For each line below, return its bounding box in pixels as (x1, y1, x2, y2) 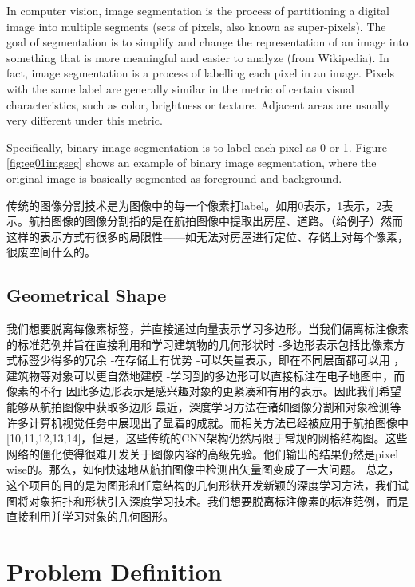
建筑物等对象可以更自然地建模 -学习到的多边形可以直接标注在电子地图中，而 (6, 367, 405, 383)
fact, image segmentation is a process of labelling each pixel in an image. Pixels (6, 65, 394, 81)
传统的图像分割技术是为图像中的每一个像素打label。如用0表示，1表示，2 (6, 196, 382, 213)
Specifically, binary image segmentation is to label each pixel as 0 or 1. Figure (6, 138, 387, 155)
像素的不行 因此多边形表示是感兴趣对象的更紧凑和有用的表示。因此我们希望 (6, 383, 401, 399)
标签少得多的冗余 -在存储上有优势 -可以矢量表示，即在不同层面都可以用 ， (17, 351, 405, 368)
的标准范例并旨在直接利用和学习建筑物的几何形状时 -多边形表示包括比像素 (6, 335, 394, 352)
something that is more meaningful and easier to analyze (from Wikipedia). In (6, 49, 389, 65)
